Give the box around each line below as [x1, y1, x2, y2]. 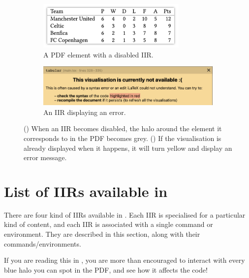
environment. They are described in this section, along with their [4, 229, 200, 239]
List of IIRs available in [4, 181, 168, 201]
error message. [24, 152, 67, 163]
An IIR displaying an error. [43, 107, 126, 117]
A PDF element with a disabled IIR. [43, 49, 154, 59]
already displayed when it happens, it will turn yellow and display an [24, 142, 232, 153]
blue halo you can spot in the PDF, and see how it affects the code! [4, 264, 208, 275]
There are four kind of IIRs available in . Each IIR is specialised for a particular [4, 209, 246, 220]
